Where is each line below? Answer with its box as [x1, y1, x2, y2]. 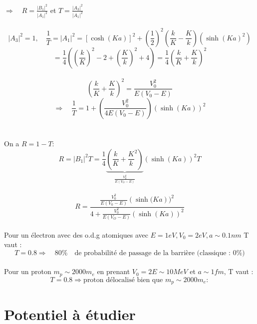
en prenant [97, 266, 130, 277]
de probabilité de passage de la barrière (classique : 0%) [74, 249, 245, 257]
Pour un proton [4, 266, 51, 277]
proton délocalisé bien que [83, 276, 163, 284]
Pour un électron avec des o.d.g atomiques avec [4, 229, 148, 240]
